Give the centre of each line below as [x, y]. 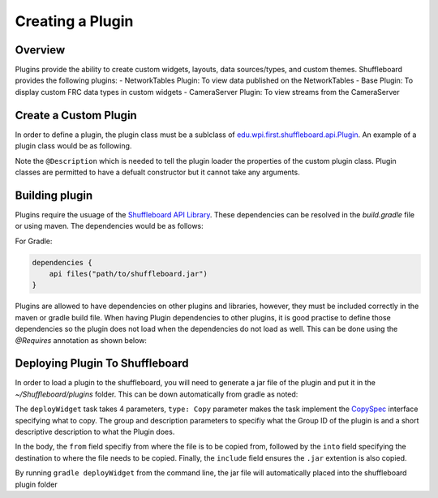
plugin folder [36, 484]
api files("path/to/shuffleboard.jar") [129, 273]
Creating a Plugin [74, 21]
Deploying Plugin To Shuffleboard [102, 364]
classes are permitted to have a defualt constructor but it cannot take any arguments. [157, 172]
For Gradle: [34, 241]
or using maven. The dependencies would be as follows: [109, 226]
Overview [40, 50]
